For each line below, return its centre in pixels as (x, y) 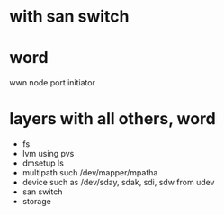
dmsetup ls (43, 163)
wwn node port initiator (53, 83)
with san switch (69, 17)
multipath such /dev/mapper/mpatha (90, 173)
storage (36, 202)
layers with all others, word (112, 119)
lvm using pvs (48, 154)
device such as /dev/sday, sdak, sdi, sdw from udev (118, 183)
